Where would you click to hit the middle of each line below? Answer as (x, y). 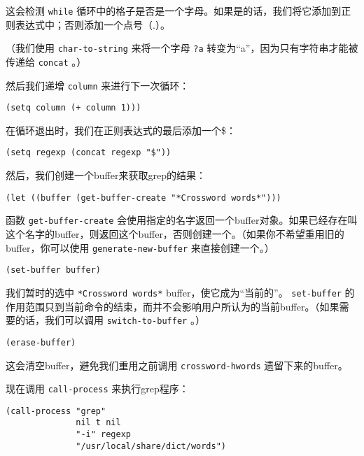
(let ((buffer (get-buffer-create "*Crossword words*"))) (143, 198)
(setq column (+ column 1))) (73, 108)
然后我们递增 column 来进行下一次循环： (98, 85)
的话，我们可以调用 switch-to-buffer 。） (110, 320)
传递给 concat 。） (46, 61)
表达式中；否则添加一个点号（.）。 (92, 24)
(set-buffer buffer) (54, 270)
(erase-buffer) (41, 342)
